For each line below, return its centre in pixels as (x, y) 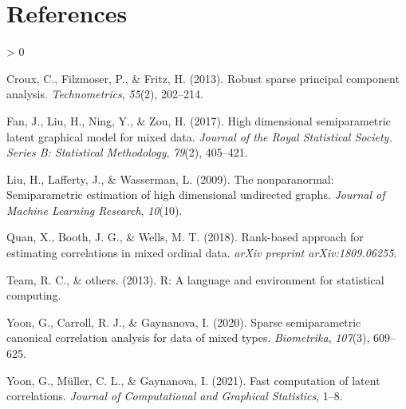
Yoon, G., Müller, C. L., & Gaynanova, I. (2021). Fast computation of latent (193, 380)
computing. (34, 295)
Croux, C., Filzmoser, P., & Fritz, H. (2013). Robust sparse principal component (203, 78)
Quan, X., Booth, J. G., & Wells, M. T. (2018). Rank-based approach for (185, 237)
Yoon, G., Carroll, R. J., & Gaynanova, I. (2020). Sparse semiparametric (184, 322)
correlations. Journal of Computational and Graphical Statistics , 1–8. (175, 396)
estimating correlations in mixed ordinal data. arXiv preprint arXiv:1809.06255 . (202, 253)
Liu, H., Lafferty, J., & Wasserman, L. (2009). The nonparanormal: (170, 179)
